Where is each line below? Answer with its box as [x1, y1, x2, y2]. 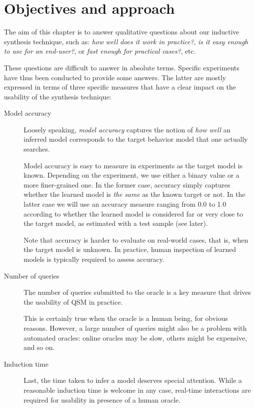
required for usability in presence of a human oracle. [24, 394, 181, 405]
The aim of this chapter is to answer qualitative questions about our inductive [4, 27, 239, 37]
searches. [24, 144, 50, 154]
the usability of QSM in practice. [24, 296, 123, 307]
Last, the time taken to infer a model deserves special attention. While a [24, 375, 242, 385]
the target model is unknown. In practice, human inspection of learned [24, 244, 236, 254]
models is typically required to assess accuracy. [24, 254, 165, 264]
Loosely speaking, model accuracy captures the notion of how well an [24, 124, 231, 134]
